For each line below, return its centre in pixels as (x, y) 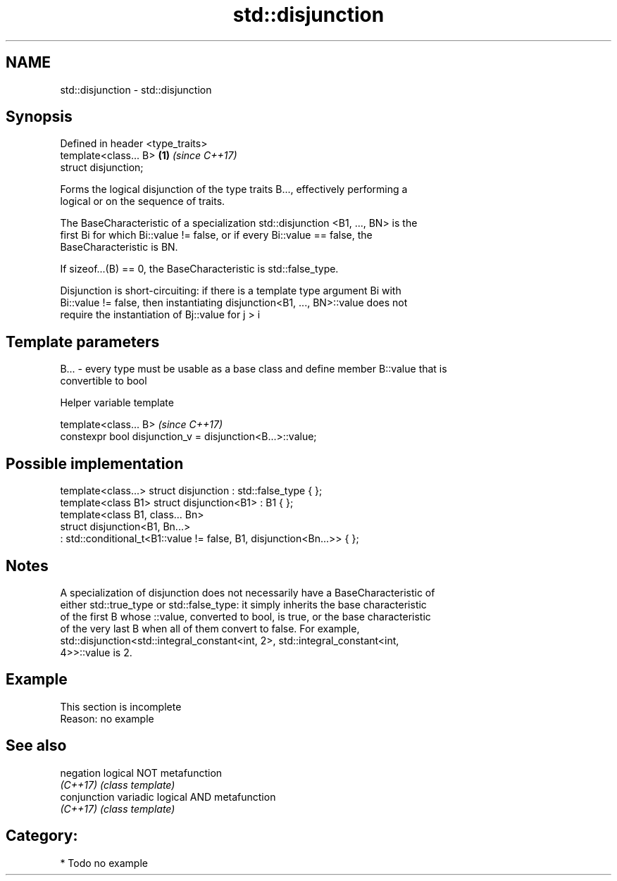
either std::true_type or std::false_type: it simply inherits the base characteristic (243, 604)
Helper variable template (117, 403)
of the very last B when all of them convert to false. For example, (210, 628)
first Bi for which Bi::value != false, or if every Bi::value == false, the (216, 235)
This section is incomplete (121, 706)
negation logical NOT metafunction (141, 773)
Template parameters (83, 342)
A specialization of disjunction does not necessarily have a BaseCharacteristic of (248, 592)
